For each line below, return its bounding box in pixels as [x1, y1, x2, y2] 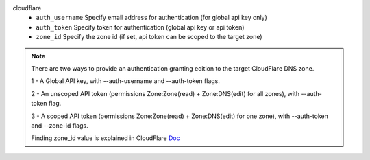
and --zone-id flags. [31, 121, 88, 130]
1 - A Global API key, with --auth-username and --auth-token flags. [31, 77, 221, 85]
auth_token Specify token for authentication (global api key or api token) [36, 23, 245, 31]
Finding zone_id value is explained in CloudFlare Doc [31, 134, 181, 142]
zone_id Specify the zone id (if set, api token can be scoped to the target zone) [36, 33, 263, 41]
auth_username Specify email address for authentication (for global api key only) [36, 14, 267, 22]
